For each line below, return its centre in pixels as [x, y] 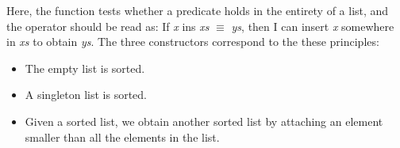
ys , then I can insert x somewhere [313, 26]
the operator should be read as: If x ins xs [108, 26]
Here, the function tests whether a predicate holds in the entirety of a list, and [198, 10]
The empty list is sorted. [85, 68]
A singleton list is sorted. [86, 95]
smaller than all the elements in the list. [122, 137]
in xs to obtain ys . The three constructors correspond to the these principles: [193, 42]
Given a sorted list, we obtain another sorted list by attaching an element [204, 121]
